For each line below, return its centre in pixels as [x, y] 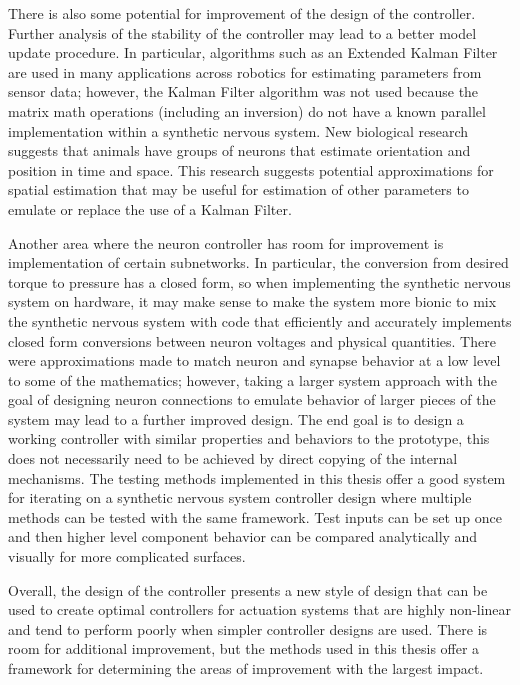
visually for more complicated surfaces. [127, 556]
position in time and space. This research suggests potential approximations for [251, 169]
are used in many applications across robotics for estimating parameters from [245, 71]
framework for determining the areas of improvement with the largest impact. [246, 668]
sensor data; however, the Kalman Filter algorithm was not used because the [243, 91]
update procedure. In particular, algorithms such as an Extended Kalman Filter [253, 52]
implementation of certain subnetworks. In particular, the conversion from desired [258, 262]
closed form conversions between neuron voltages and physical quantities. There [252, 340]
